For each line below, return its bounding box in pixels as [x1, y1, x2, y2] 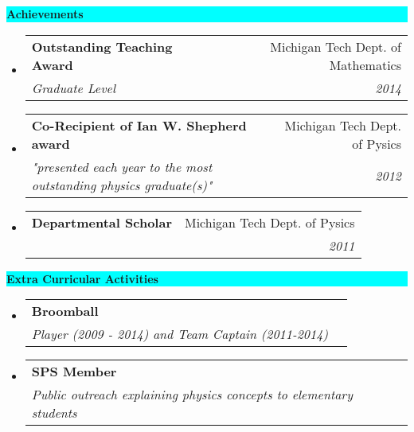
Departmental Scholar [31, 212, 172, 232]
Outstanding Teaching [31, 37, 173, 56]
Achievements [6, 6, 84, 21]
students [31, 403, 77, 422]
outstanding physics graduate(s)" [31, 175, 213, 194]
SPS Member [31, 362, 117, 381]
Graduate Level [31, 78, 116, 97]
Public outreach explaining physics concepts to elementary [31, 385, 353, 404]
